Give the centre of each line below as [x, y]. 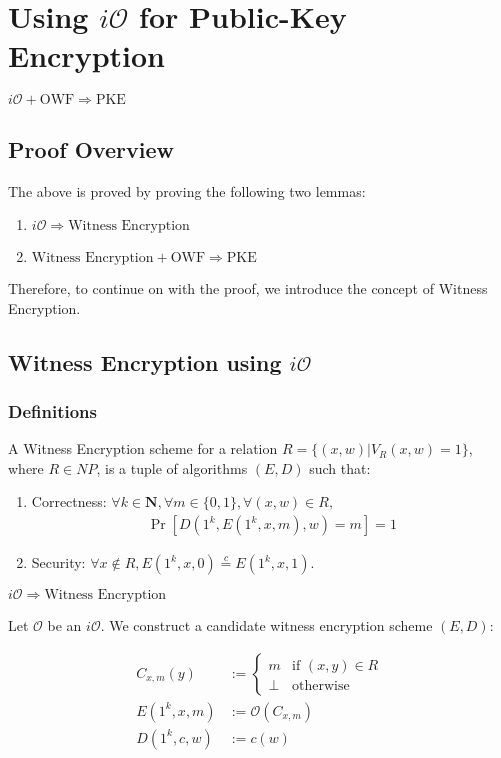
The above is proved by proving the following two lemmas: [187, 190]
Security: [58, 562]
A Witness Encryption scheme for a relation [143, 448]
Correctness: [69, 501]
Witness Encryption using [145, 361]
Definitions [52, 411]
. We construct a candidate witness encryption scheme [266, 625]
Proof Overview [91, 148]
